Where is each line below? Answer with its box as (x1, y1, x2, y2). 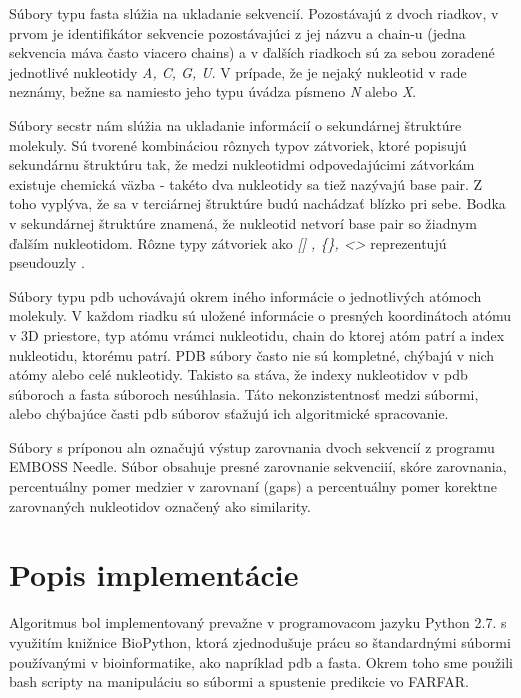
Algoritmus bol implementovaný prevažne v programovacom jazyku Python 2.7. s (9, 612, 507, 633)
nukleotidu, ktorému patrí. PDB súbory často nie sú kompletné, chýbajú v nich (9, 344, 495, 365)
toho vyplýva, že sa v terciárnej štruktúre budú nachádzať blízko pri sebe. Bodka (9, 193, 506, 214)
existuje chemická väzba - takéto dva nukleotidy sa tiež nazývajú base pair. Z (9, 173, 483, 194)
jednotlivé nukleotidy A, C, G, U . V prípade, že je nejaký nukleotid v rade (9, 61, 467, 82)
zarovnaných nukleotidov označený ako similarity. (9, 495, 311, 516)
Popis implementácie (9, 554, 299, 595)
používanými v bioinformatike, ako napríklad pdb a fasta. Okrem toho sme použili (9, 651, 513, 672)
